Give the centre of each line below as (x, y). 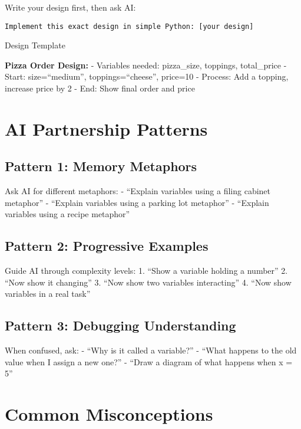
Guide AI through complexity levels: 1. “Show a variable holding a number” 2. (146, 271)
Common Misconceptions (109, 414)
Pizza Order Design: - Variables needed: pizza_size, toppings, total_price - (146, 65)
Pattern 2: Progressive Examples (107, 246)
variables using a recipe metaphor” (67, 214)
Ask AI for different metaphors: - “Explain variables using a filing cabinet (138, 191)
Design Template (35, 45)
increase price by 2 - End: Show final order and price (100, 88)
